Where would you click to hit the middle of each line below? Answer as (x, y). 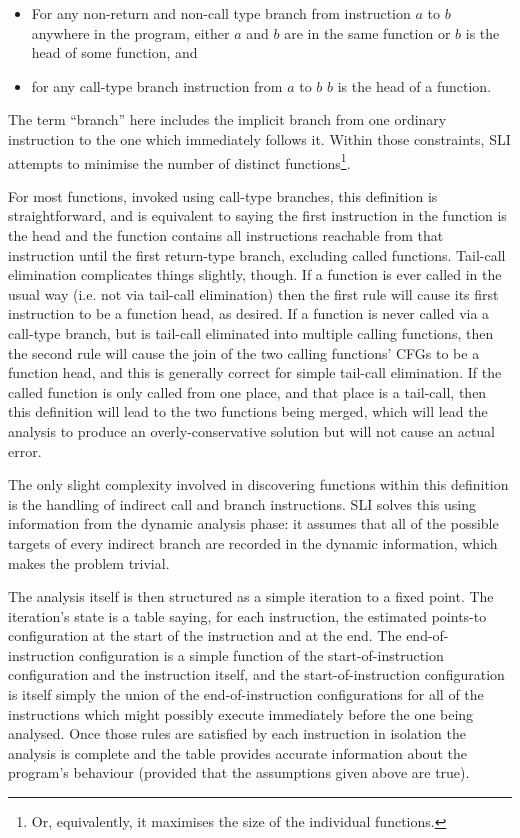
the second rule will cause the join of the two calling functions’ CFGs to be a (244, 352)
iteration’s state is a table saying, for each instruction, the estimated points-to (247, 615)
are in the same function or (367, 32)
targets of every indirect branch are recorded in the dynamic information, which (253, 542)
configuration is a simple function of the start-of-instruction (261, 654)
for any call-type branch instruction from (157, 85)
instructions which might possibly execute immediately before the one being (241, 713)
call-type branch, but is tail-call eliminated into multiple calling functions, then (251, 332)
